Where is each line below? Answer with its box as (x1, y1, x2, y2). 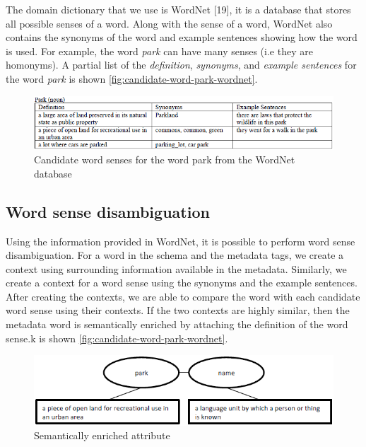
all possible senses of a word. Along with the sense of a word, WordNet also (6, 16, 333, 30)
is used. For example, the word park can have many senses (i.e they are (6, 43, 313, 58)
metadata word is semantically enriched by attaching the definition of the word (6, 317, 348, 332)
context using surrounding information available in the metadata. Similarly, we (6, 261, 347, 276)
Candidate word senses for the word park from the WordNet (34, 152, 295, 167)
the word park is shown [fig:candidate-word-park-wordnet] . (6, 71, 258, 86)
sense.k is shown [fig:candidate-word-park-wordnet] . (6, 330, 228, 345)
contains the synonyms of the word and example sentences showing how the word (6, 30, 358, 45)
